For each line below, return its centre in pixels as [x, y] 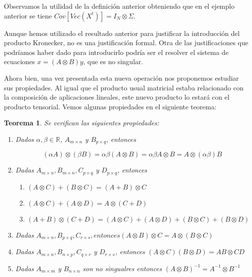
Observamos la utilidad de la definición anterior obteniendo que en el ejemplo [119, 6]
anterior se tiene [28, 15]
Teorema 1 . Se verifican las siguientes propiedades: [82, 123]
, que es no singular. [113, 61]
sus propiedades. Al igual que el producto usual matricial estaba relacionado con [124, 87]
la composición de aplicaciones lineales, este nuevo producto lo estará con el [117, 97]
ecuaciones [19, 61]
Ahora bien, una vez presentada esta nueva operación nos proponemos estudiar [121, 78]
